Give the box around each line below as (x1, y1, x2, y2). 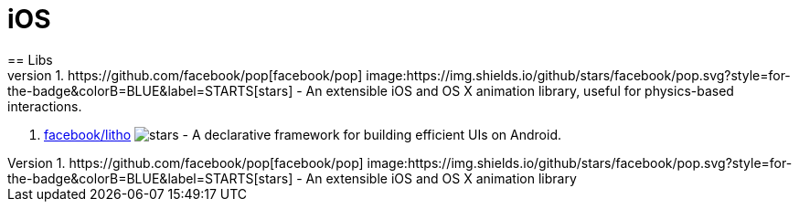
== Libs (7, 51, 53, 68)
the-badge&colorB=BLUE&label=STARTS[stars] (7, 82, 293, 99)
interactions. (7, 98, 82, 114)
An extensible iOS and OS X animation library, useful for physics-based (305, 82, 734, 99)
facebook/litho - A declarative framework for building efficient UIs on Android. (44, 126, 562, 142)
